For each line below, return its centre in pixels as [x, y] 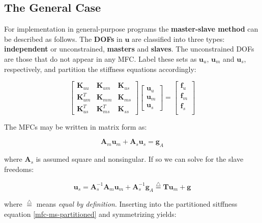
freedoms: [19, 169]
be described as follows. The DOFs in [63, 39]
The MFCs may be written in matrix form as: [76, 126]
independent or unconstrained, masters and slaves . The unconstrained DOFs [129, 49]
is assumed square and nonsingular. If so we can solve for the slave [140, 159]
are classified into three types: [178, 39]
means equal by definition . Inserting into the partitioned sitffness [137, 204]
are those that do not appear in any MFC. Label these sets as [100, 58]
